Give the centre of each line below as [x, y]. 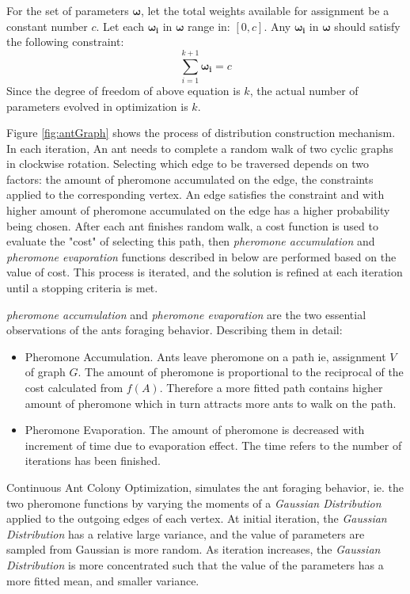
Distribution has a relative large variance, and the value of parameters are [186, 533]
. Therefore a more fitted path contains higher [271, 387]
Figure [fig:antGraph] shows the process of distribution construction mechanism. [201, 133]
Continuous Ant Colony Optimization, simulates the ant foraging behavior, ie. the [205, 487]
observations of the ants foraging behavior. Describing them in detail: [175, 330]
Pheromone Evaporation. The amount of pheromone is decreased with [195, 430]
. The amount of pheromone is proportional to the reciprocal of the [241, 372]
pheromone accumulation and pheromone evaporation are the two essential [186, 314]
